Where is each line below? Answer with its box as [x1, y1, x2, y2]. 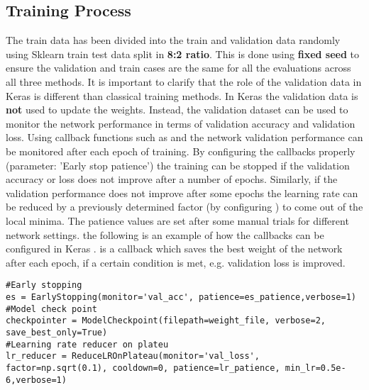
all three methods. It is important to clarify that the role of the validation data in [6, 74, 362, 89]
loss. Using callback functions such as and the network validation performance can [6, 130, 363, 145]
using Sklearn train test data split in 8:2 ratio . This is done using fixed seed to [6, 46, 359, 61]
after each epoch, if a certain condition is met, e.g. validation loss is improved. [6, 255, 346, 269]
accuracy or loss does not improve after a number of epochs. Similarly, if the [6, 172, 338, 186]
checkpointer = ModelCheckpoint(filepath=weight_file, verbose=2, [6, 316, 326, 326]
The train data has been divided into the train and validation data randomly [6, 33, 341, 48]
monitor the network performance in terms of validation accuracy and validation [6, 116, 356, 130]
